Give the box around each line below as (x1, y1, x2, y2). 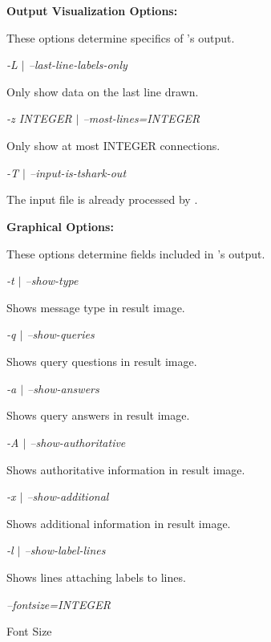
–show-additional (26, 488, 109, 505)
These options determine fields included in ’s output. (6, 245, 265, 262)
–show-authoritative (30, 433, 126, 450)
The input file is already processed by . (6, 191, 198, 208)
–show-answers (27, 380, 99, 396)
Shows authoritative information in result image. (6, 461, 245, 477)
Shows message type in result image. (6, 299, 185, 315)
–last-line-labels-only (28, 56, 127, 73)
